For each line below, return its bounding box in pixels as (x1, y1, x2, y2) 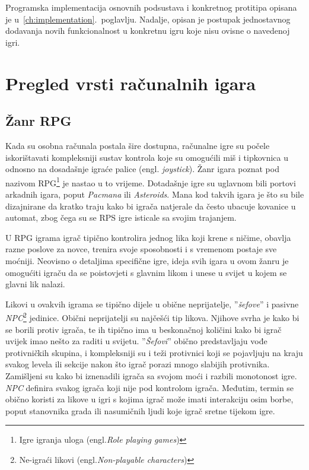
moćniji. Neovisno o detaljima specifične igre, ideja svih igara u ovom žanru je (5, 254, 289, 266)
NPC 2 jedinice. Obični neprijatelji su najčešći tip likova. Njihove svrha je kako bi (5, 310, 300, 323)
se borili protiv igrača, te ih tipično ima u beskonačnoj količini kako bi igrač (5, 323, 282, 335)
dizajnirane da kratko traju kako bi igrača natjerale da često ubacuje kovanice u (5, 199, 296, 212)
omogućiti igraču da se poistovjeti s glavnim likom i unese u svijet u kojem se (5, 266, 287, 278)
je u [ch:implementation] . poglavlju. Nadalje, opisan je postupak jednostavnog (5, 12, 291, 25)
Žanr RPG (5, 112, 72, 130)
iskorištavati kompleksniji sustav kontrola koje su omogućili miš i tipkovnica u (5, 151, 289, 163)
